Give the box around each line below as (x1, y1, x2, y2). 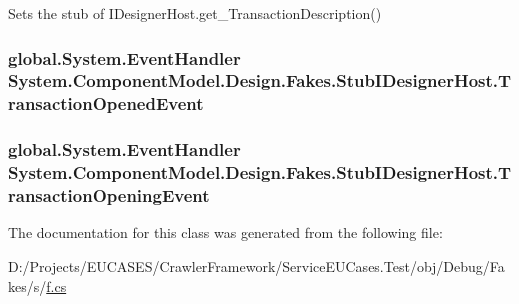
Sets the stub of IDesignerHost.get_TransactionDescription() (8, 3, 382, 23)
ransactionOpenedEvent (8, 91, 204, 116)
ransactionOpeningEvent (8, 183, 210, 208)
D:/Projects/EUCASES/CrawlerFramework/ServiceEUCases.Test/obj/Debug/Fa (8, 255, 505, 276)
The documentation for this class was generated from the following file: (8, 222, 443, 243)
